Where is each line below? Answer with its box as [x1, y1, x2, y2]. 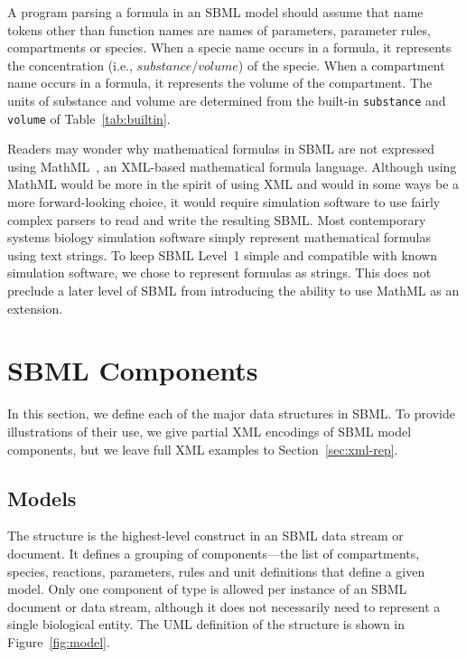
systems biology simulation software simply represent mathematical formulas [7, 228, 431, 247]
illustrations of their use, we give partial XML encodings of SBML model [7, 421, 412, 440]
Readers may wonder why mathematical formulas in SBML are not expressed [7, 139, 435, 158]
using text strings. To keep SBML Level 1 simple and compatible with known [7, 245, 438, 264]
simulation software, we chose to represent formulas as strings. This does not [7, 263, 432, 282]
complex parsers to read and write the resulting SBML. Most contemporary [7, 210, 426, 229]
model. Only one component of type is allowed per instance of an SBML [7, 579, 407, 598]
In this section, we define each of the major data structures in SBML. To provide [7, 404, 455, 423]
